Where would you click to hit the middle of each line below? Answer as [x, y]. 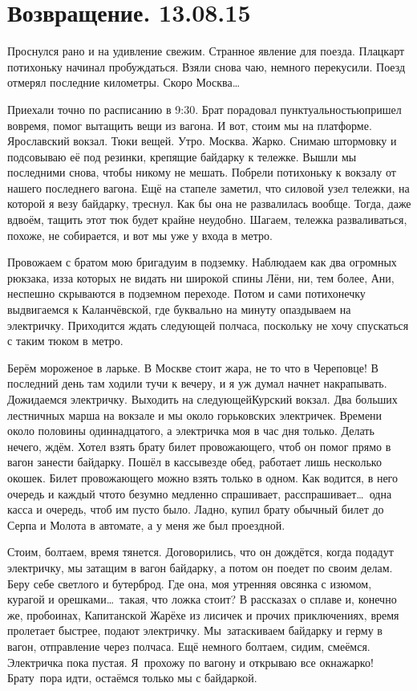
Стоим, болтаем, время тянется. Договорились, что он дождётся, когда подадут [200, 552]
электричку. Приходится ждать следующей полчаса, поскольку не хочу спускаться [208, 325]
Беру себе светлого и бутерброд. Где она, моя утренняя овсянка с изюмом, [190, 583]
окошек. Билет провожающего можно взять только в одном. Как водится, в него [203, 477]
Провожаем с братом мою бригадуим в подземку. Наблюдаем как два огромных [202, 262]
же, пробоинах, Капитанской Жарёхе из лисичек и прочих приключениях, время [203, 614]
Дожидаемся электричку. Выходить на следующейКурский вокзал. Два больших [202, 399]
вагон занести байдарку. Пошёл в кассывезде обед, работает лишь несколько [194, 462]
